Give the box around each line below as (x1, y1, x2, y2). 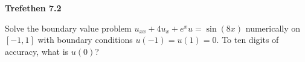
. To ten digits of (216, 33, 279, 46)
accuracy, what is (5, 45, 69, 57)
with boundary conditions (37, 33, 133, 46)
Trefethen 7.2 (5, 2, 62, 14)
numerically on (245, 21, 301, 34)
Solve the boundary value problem (5, 21, 132, 34)
